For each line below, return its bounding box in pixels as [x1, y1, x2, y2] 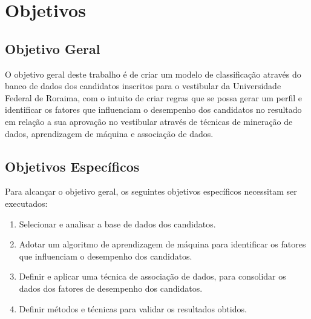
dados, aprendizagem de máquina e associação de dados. [5, 127, 214, 139]
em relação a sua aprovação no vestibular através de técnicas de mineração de [5, 115, 293, 127]
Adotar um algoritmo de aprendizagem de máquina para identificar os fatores [19, 238, 306, 250]
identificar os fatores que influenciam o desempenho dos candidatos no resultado [5, 103, 302, 116]
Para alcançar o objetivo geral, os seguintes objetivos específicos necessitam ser [5, 185, 297, 198]
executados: [5, 196, 48, 209]
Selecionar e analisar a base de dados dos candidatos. [19, 217, 216, 230]
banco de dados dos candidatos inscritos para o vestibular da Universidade [5, 79, 281, 92]
